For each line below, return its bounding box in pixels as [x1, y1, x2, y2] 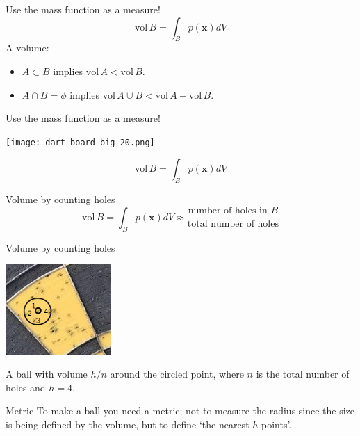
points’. [261, 417, 292, 431]
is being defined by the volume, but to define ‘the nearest [6, 417, 249, 431]
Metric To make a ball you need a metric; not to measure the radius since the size [6, 403, 355, 418]
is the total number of [256, 366, 350, 381]
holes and [6, 380, 46, 394]
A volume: [6, 40, 49, 55]
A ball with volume [6, 366, 88, 381]
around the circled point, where [110, 366, 244, 381]
